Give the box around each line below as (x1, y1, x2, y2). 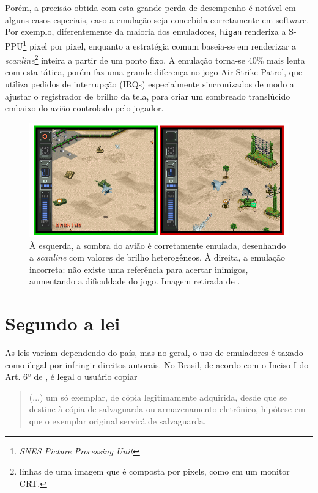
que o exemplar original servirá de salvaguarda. (29, 415, 206, 428)
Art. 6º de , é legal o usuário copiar (5, 370, 138, 383)
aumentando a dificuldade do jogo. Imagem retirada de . (29, 275, 240, 287)
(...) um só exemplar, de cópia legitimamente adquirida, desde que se (29, 390, 287, 403)
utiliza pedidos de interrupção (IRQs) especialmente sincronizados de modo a (5, 77, 294, 90)
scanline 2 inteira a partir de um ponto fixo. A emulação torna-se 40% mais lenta (5, 52, 305, 66)
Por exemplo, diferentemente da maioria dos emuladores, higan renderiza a (5, 25, 286, 38)
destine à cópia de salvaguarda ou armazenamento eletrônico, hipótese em (29, 402, 306, 415)
